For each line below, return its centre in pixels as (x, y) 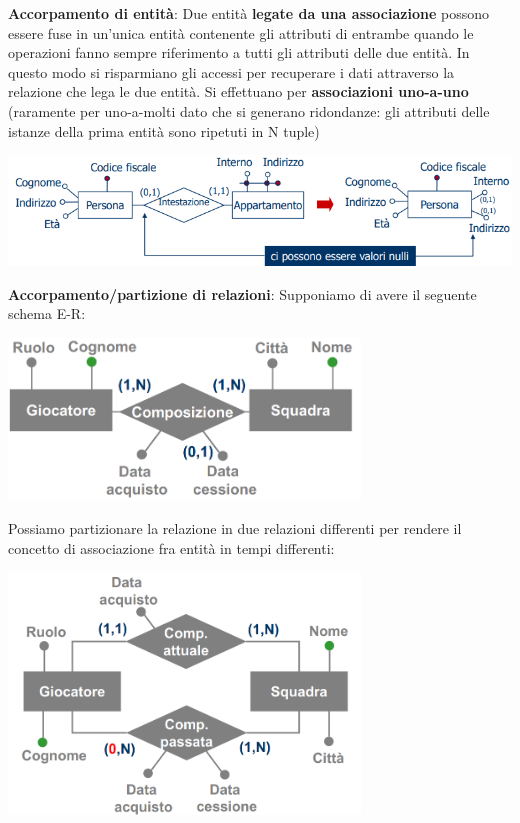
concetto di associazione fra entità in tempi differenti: (171, 547)
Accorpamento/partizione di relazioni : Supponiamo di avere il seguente (242, 293)
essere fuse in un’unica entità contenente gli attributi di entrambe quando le (241, 32)
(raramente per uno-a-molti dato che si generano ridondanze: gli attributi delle (249, 110)
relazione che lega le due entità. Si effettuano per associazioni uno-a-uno (238, 91)
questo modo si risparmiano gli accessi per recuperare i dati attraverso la (231, 71)
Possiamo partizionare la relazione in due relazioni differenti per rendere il (235, 528)
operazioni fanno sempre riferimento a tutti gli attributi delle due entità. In (239, 52)
